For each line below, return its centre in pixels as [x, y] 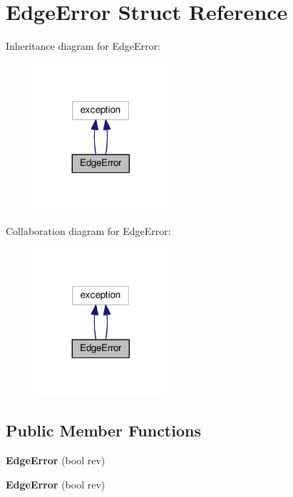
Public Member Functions [103, 430]
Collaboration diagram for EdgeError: [88, 231]
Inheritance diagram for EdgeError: [83, 46]
